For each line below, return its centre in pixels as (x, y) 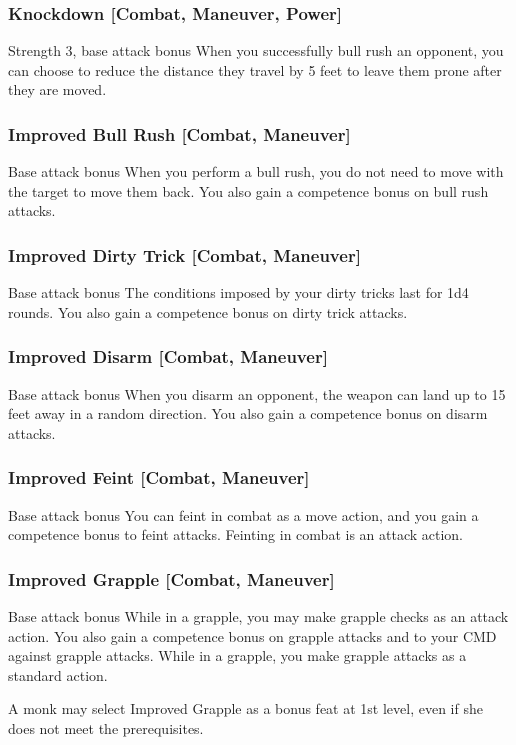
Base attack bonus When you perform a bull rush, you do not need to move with (256, 171)
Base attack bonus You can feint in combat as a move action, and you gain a (243, 514)
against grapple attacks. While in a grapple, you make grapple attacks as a (237, 655)
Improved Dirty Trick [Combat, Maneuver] (184, 254)
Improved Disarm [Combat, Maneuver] (168, 356)
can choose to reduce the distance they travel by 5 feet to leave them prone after (255, 69)
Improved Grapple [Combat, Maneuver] (171, 578)
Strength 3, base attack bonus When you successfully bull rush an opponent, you (256, 50)
